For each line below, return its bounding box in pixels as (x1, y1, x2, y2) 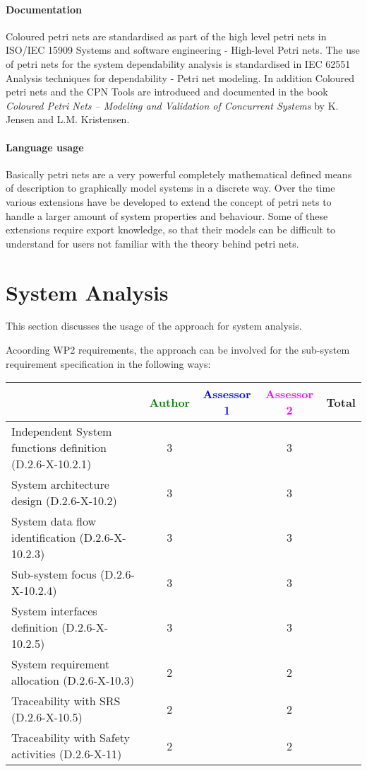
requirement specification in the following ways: (6, 356, 211, 371)
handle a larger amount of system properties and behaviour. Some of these (6, 208, 328, 223)
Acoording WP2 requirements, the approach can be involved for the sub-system (6, 342, 350, 357)
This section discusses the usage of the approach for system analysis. (6, 318, 302, 333)
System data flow (11, 513, 97, 530)
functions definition (11, 439, 107, 456)
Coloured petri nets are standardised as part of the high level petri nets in (6, 28, 327, 43)
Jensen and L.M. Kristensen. (6, 112, 130, 127)
